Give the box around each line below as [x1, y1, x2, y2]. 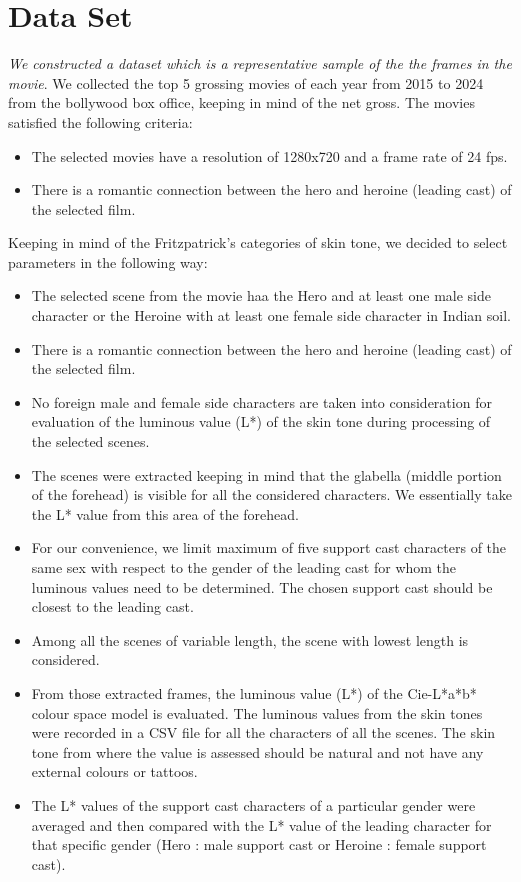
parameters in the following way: [8, 251, 208, 272]
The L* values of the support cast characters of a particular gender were [31, 794, 476, 815]
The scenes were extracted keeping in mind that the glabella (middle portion [31, 464, 502, 485]
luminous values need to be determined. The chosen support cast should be [31, 576, 493, 597]
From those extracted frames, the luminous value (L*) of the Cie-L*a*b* [31, 682, 477, 703]
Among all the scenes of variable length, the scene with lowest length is [31, 629, 469, 650]
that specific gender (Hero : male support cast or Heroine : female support [31, 834, 487, 855]
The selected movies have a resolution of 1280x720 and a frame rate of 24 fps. [31, 145, 508, 166]
